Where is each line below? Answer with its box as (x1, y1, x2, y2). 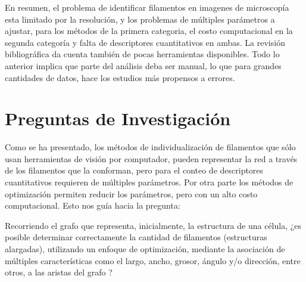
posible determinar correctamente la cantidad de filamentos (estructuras (5, 231, 267, 243)
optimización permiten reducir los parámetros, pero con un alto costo (5, 187, 258, 200)
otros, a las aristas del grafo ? (5, 266, 113, 278)
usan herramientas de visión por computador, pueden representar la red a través (5, 152, 298, 165)
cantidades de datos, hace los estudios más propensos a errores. (5, 71, 235, 83)
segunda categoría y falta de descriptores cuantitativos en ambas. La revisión (5, 36, 285, 48)
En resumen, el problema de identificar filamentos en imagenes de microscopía (5, 1, 289, 13)
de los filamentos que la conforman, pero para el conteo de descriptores (5, 164, 264, 176)
